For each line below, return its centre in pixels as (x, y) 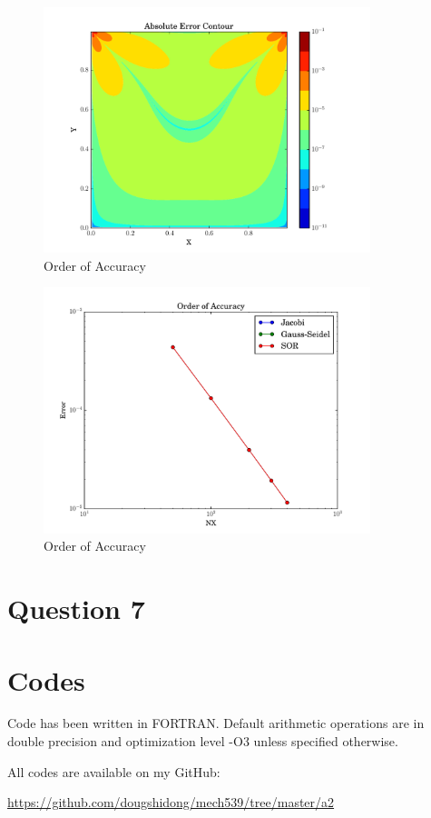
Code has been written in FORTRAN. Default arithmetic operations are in (216, 723)
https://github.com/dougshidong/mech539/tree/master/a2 (171, 802)
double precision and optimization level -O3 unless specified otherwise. (203, 741)
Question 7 (76, 609)
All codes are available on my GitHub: (114, 771)
